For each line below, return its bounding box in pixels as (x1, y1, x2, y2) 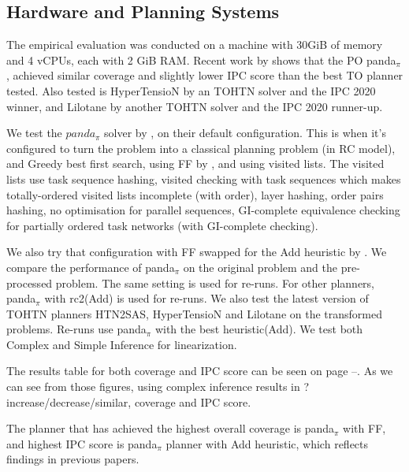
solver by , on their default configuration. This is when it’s (104, 125, 386, 141)
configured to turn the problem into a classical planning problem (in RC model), (6, 139, 396, 156)
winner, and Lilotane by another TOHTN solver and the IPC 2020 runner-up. (6, 98, 383, 114)
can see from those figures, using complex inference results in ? (6, 378, 310, 395)
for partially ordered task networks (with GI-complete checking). (6, 217, 318, 233)
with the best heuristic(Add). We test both (154, 321, 363, 337)
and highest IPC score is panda (6, 435, 158, 452)
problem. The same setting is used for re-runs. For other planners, (55, 274, 374, 291)
